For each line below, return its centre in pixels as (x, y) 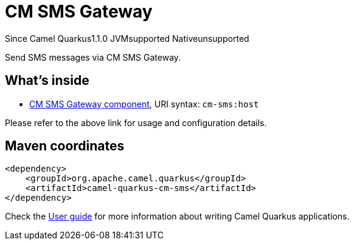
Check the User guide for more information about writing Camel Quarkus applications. (177, 216)
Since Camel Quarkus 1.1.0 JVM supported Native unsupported (127, 38)
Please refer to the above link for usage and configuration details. (136, 122)
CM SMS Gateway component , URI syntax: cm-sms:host (144, 104)
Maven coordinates (65, 146)
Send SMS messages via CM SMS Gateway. (93, 57)
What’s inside (47, 81)
